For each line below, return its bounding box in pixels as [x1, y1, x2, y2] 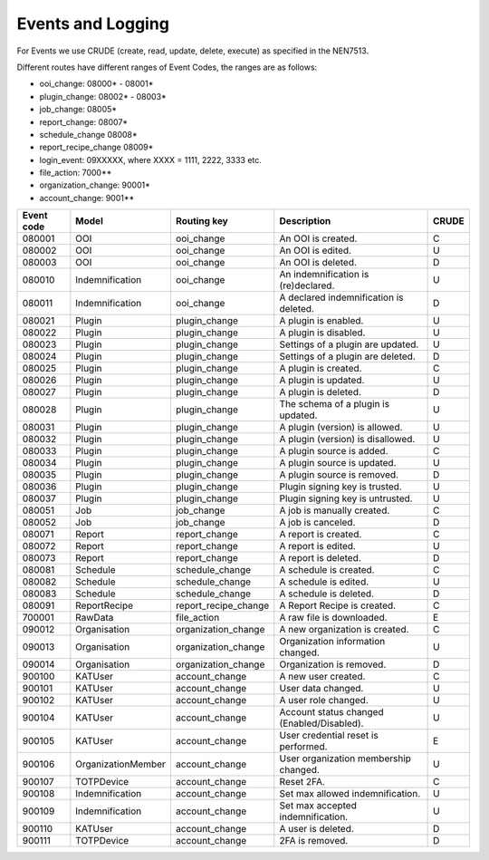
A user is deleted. [279, 823, 355, 836]
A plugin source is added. [279, 445, 388, 458]
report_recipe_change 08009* [39, 141, 154, 153]
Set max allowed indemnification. [279, 788, 421, 800]
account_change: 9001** [39, 192, 135, 203]
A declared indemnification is [279, 291, 404, 304]
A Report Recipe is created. [279, 599, 397, 612]
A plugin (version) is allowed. [279, 421, 403, 434]
